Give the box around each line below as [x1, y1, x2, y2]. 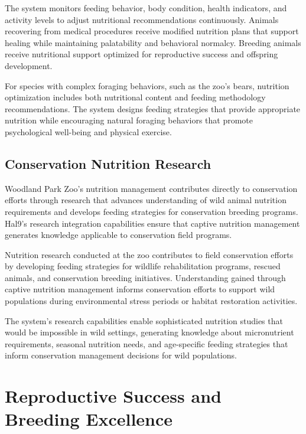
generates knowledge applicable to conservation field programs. [5, 229, 232, 241]
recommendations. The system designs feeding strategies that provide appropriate [5, 102, 301, 115]
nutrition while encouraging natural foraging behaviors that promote [5, 114, 253, 126]
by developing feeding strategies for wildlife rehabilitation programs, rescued [5, 260, 281, 272]
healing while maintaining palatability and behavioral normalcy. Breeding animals [5, 36, 301, 48]
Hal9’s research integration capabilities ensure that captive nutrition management [5, 217, 300, 229]
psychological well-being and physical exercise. [5, 125, 172, 138]
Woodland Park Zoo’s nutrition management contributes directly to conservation [5, 182, 298, 194]
